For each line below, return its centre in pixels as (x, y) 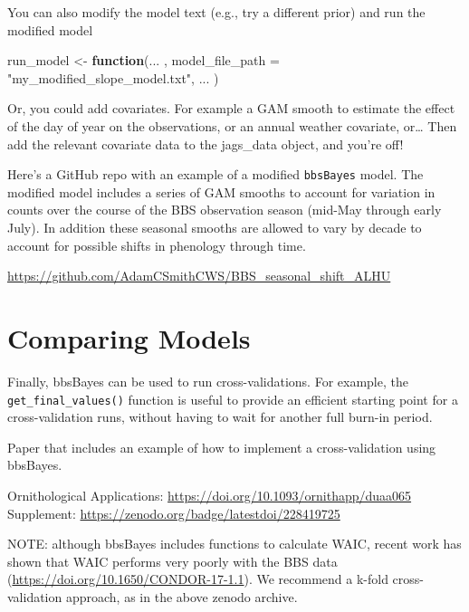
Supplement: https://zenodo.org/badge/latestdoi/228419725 (174, 513)
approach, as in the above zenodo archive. (182, 596)
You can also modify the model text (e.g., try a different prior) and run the (216, 12)
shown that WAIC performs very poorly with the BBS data (172, 561)
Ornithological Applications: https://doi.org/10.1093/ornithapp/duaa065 (210, 495)
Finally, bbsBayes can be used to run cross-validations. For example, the (208, 381)
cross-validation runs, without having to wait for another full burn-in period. (220, 417)
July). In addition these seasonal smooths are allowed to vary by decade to (215, 227)
